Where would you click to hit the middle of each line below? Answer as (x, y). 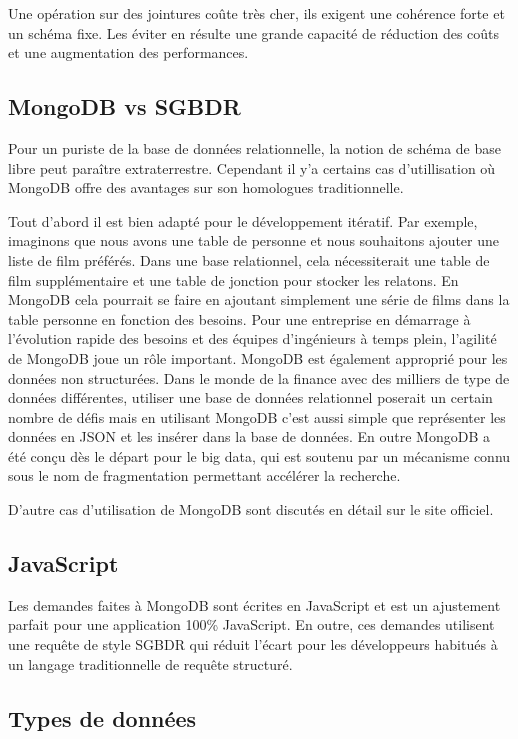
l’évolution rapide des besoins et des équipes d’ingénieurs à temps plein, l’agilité (252, 338)
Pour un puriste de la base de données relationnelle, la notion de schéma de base (255, 147)
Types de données (102, 717)
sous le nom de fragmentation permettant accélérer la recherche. (204, 475)
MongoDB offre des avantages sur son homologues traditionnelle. (206, 187)
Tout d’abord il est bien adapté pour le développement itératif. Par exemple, (243, 220)
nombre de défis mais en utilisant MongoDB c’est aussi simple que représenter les (257, 416)
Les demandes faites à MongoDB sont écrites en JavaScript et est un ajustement (254, 604)
